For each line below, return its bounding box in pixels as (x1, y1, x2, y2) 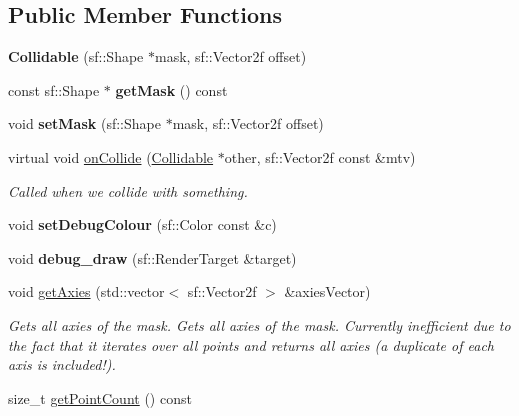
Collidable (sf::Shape (8, 46, 144, 67)
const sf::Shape (8, 79, 100, 100)
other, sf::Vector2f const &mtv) (224, 146, 416, 167)
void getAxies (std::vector (8, 281, 165, 302)
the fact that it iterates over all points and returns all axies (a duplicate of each (8, 334, 495, 355)
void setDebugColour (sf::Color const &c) (8, 214, 277, 235)
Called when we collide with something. (8, 180, 248, 201)
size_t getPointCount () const (8, 387, 192, 408)
